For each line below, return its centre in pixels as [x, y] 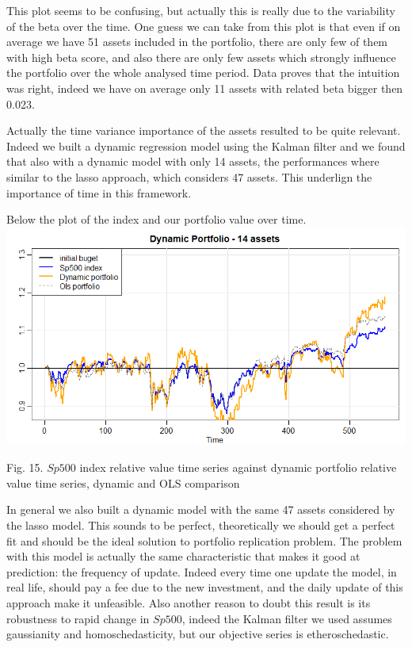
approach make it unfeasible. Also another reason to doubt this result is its [189, 602]
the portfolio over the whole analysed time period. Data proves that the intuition [203, 73]
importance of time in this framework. [99, 192]
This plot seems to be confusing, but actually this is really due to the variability [201, 10]
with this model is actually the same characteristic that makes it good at [183, 556]
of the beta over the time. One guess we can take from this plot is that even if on [204, 26]
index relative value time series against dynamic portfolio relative [238, 467]
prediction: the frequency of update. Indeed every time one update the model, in [202, 571]
